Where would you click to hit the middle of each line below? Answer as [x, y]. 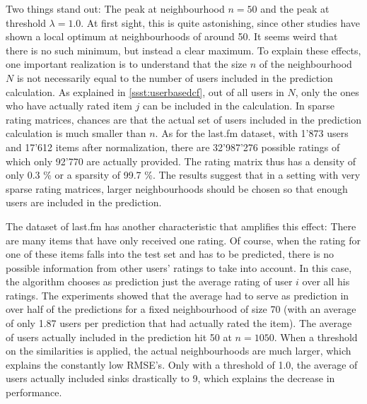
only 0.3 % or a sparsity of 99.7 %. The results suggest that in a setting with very [183, 175]
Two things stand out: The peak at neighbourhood [115, 8]
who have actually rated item [69, 106]
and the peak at [295, 8]
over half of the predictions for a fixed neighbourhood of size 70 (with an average [181, 309]
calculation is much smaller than [76, 133]
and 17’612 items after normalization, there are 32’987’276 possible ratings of [173, 147]
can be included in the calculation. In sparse [239, 106]
